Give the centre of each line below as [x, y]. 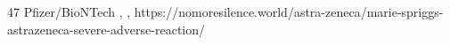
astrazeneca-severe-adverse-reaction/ [106, 29]
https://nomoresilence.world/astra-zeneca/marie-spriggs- [289, 11]
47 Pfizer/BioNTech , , [69, 11]
